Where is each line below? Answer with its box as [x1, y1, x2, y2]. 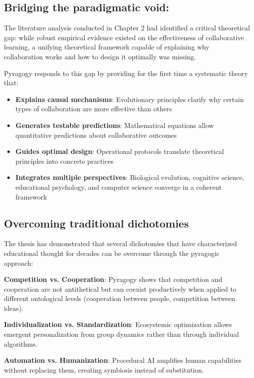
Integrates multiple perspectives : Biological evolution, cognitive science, [15, 172, 244, 182]
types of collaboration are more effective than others [15, 103, 172, 114]
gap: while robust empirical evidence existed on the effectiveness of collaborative [4, 32, 244, 42]
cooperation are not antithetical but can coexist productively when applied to [4, 283, 236, 294]
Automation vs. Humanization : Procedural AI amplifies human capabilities [4, 355, 242, 365]
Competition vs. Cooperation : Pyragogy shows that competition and [4, 274, 223, 284]
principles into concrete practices [15, 155, 114, 166]
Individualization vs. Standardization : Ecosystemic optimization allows [4, 319, 232, 329]
